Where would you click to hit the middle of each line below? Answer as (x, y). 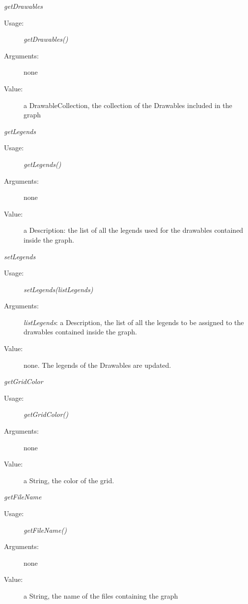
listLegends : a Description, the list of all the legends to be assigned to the (134, 322)
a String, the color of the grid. (69, 480)
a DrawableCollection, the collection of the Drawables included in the (128, 105)
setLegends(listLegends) (58, 289)
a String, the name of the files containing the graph (101, 595)
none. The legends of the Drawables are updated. (97, 365)
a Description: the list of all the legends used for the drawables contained (134, 230)
